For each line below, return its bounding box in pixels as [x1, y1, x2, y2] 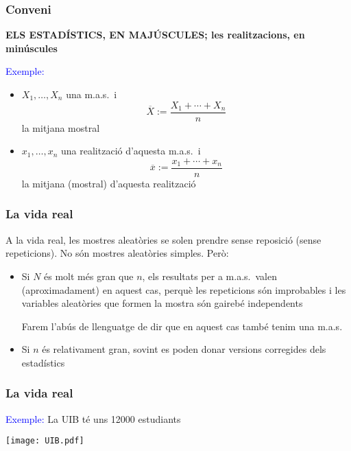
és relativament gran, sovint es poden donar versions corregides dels [42, 342, 326, 356]
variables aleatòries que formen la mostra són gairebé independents [21, 296, 303, 310]
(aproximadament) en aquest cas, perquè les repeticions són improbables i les [21, 282, 346, 297]
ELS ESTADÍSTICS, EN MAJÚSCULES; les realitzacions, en [5, 27, 305, 42]
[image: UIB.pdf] [5, 436, 84, 446]
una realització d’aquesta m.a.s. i [61, 143, 201, 158]
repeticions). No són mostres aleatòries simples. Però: [5, 246, 229, 260]
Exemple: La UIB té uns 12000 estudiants [5, 411, 181, 426]
